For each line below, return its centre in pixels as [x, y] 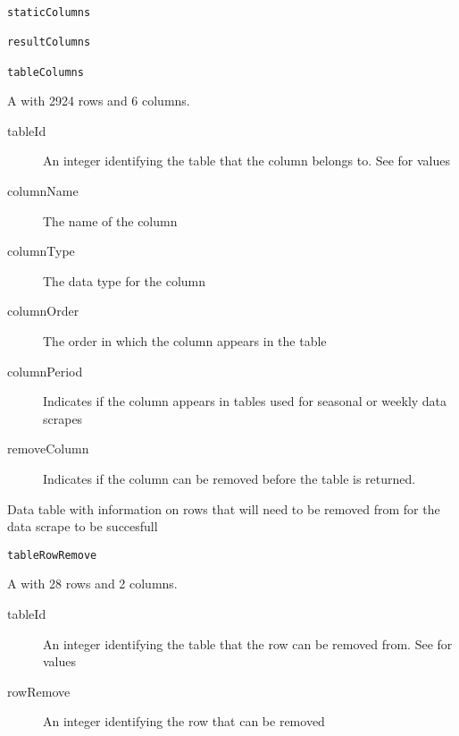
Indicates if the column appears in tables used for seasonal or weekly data [245, 401]
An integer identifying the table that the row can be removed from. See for [248, 643]
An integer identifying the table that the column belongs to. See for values [247, 161]
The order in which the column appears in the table [185, 341]
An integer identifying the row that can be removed [184, 721]
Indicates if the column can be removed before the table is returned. [229, 478]
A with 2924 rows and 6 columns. [99, 101]
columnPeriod [45, 371]
